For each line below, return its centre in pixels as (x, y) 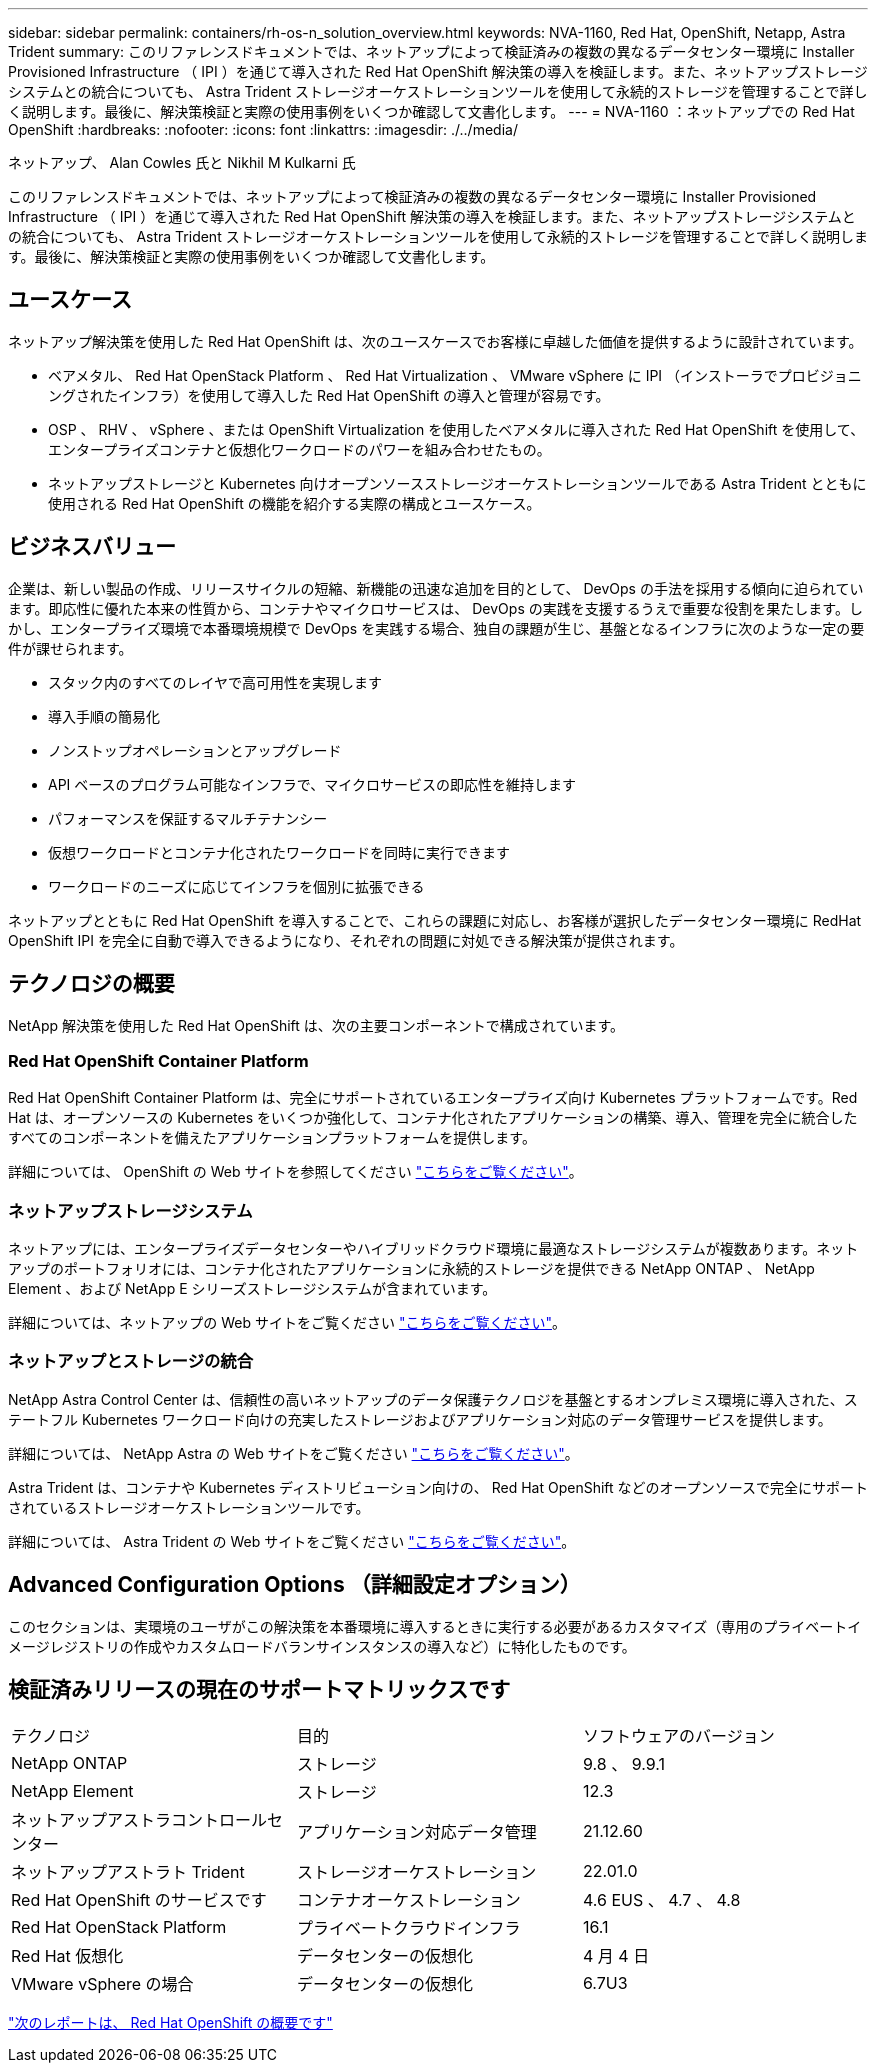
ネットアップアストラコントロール (139, 1820)
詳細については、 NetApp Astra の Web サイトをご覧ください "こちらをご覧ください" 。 (293, 1453)
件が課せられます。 (70, 648)
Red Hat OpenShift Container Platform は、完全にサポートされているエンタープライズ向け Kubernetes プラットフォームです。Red (433, 1098)
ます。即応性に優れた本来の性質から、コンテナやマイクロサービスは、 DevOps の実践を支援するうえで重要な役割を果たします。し (435, 608)
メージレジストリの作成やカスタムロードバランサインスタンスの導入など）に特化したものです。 (322, 1646)
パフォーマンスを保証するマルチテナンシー (188, 818)
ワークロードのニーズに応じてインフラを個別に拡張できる (236, 886)
